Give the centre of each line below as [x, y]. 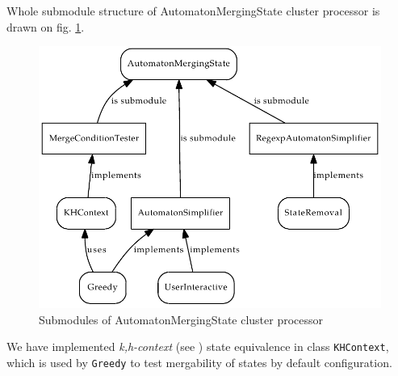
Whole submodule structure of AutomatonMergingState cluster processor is [193, 11]
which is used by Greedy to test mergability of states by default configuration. [199, 362]
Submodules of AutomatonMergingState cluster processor [181, 319]
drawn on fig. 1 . [46, 26]
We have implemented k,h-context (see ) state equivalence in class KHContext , [198, 346]
